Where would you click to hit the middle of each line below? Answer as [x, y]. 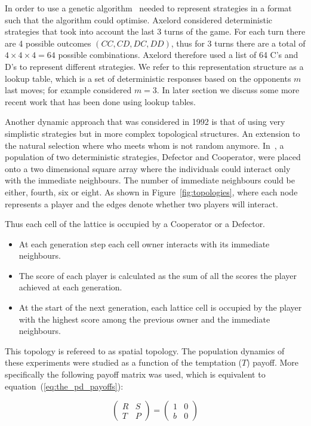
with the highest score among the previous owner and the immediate [144, 319]
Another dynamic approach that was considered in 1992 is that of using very [145, 122]
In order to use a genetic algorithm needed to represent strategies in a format [148, 8]
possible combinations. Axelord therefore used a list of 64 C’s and [178, 55]
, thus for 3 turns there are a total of [238, 43]
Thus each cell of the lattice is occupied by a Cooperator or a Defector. [135, 224]
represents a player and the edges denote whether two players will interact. [141, 203]
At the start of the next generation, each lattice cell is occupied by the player [160, 307]
